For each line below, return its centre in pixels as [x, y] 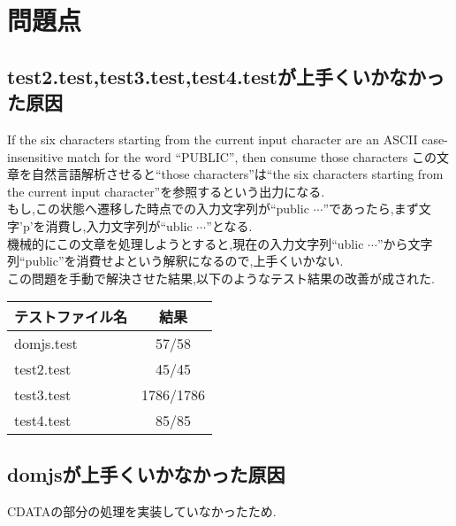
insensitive [35, 156]
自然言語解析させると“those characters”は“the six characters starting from [237, 174]
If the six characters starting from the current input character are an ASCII [213, 139]
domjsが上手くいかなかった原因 [146, 473]
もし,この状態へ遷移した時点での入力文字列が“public [158, 209]
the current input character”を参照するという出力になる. [166, 191]
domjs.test [46, 344]
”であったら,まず [371, 209]
